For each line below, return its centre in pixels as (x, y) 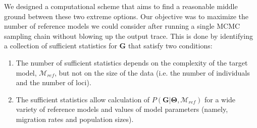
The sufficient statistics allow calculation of (83, 99)
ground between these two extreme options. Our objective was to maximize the (126, 16)
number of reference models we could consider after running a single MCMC (122, 26)
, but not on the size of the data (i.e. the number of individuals (152, 72)
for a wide (220, 99)
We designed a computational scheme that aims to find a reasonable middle (121, 6)
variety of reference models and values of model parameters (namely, (122, 109)
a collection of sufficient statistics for (61, 46)
